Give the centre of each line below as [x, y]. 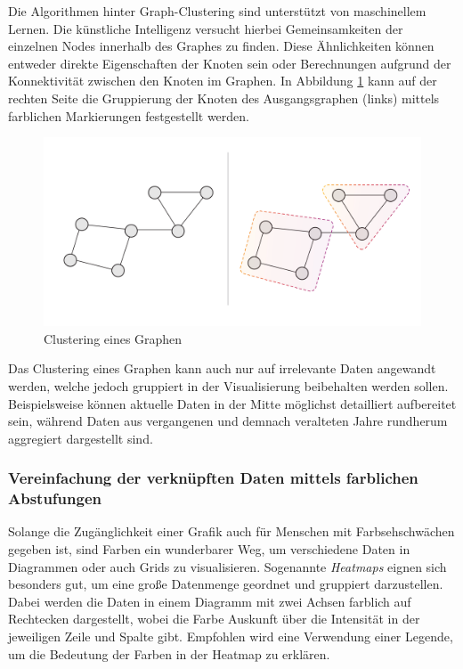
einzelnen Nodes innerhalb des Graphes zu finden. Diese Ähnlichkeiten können [221, 46]
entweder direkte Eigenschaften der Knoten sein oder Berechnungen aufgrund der [230, 63]
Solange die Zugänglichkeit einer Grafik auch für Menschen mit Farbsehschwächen [231, 531]
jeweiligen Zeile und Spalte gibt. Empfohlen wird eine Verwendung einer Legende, [231, 636]
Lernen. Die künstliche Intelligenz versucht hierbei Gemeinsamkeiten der [206, 28]
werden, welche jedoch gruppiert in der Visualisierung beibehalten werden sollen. [228, 385]
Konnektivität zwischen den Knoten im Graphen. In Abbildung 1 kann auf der [223, 81]
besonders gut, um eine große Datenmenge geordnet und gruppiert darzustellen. [226, 584]
